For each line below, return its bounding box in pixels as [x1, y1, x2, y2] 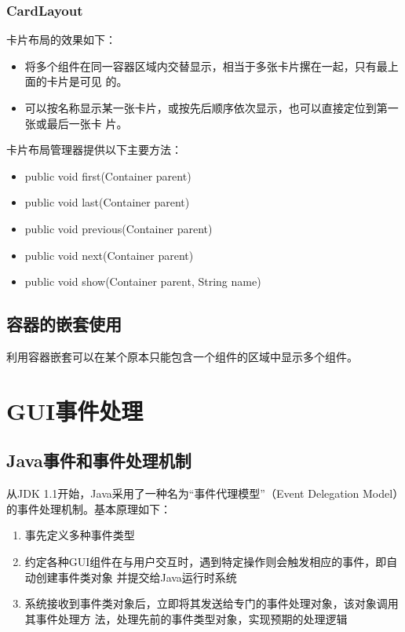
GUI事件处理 [6, 394, 144, 426]
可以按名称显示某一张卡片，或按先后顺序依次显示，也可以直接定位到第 [24, 100, 388, 115]
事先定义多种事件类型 [24, 527, 135, 543]
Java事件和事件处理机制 [6, 448, 192, 473]
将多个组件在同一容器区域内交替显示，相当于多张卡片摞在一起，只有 [24, 57, 377, 74]
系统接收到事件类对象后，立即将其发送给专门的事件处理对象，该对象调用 [24, 595, 399, 612]
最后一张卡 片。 [46, 115, 128, 131]
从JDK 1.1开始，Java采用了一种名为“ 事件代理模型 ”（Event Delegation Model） [6, 485, 399, 502]
